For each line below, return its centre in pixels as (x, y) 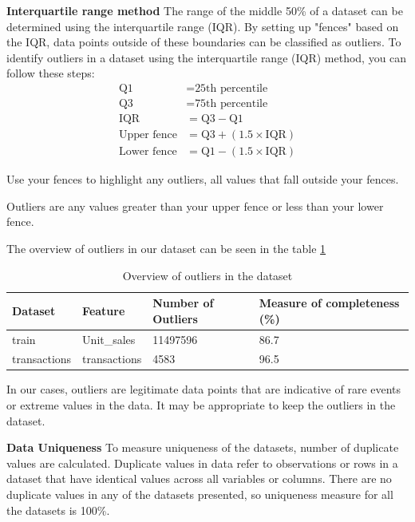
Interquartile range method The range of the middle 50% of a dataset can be (205, 10)
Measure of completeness (329, 303)
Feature (104, 310)
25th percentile (231, 88)
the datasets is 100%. (58, 510)
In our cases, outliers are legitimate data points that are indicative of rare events (204, 389)
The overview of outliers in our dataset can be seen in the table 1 (166, 248)
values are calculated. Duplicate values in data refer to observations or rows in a (202, 463)
